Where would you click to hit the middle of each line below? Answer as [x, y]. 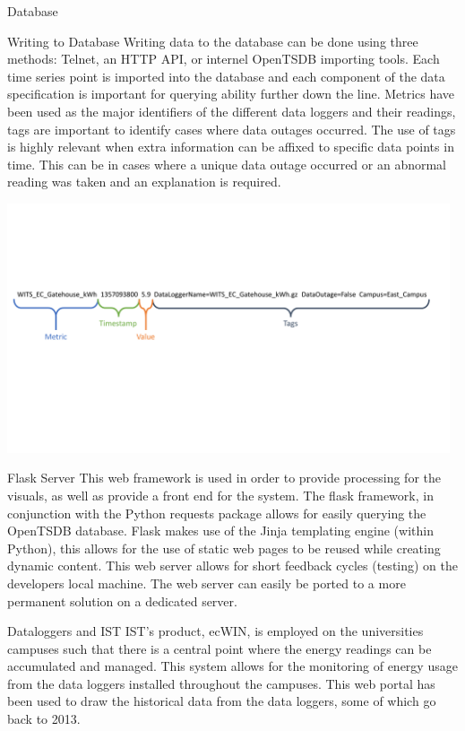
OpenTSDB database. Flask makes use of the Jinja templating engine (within [220, 531]
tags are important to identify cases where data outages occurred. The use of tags [232, 129]
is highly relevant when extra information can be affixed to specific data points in [231, 147]
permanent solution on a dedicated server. [122, 600]
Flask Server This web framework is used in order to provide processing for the [224, 478]
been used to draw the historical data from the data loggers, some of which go [222, 701]
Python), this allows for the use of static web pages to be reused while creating [224, 548]
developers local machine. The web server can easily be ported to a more [207, 583]
